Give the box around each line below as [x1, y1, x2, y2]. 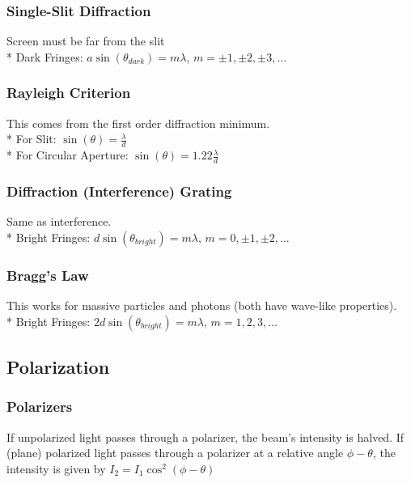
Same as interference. [6, 213, 112, 230]
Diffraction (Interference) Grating [6, 180, 232, 201]
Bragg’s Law [6, 265, 89, 285]
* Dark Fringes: [6, 48, 83, 65]
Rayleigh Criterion [6, 83, 131, 103]
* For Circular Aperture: [6, 146, 129, 163]
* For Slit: [6, 130, 57, 147]
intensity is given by [6, 460, 106, 477]
